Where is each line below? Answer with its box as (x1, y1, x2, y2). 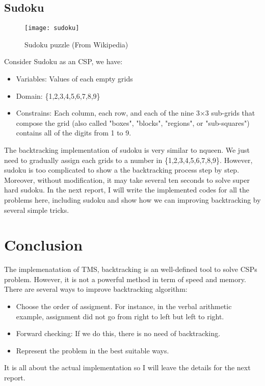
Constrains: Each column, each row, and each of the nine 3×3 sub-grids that (16, 107, 255, 118)
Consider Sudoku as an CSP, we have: (4, 56, 123, 67)
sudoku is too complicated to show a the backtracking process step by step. (4, 164, 240, 175)
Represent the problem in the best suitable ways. (16, 345, 169, 355)
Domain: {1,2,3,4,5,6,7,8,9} (16, 90, 100, 101)
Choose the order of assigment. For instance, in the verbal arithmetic (16, 301, 232, 312)
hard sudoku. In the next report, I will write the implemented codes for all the (4, 184, 250, 195)
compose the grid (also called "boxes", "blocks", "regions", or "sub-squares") (16, 117, 250, 128)
